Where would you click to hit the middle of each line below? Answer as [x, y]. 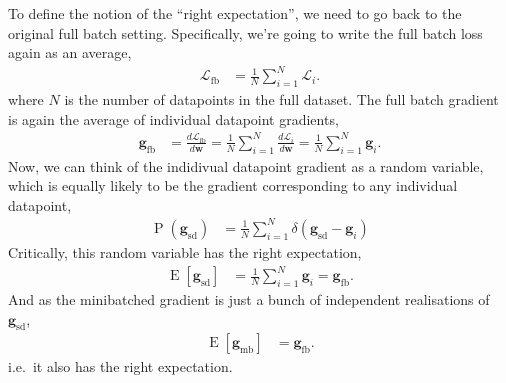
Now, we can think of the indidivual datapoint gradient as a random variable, [246, 165]
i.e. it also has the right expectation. [120, 366]
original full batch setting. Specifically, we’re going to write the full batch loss [245, 32]
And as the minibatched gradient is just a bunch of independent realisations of [249, 299]
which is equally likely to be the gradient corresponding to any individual [233, 185]
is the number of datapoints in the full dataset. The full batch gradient [281, 99]
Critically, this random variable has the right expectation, [185, 251]
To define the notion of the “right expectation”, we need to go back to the [235, 13]
